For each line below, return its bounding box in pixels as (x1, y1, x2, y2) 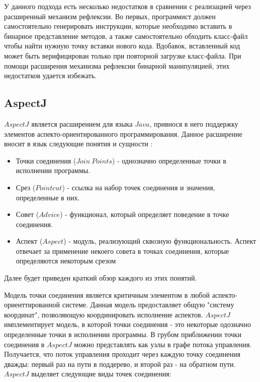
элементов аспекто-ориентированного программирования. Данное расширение (4, 128, 242, 139)
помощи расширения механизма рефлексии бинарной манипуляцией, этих (4, 60, 230, 71)
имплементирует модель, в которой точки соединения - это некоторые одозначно (4, 319, 251, 330)
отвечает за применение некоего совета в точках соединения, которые (16, 245, 229, 256)
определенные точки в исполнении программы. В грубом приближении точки (4, 329, 241, 340)
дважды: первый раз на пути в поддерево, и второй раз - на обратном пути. (4, 358, 236, 369)
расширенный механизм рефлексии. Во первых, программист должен (4, 11, 216, 21)
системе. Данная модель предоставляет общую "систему (62, 299, 234, 310)
